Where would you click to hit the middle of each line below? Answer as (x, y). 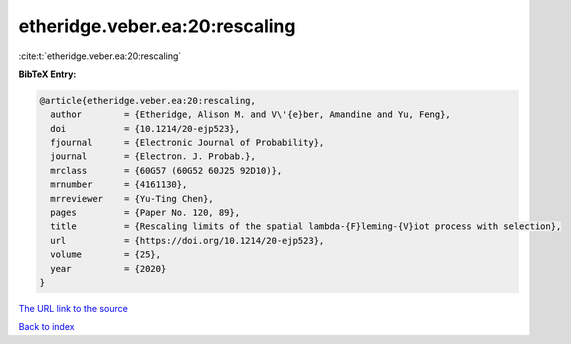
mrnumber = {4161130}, (119, 184)
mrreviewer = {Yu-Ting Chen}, (132, 198)
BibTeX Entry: (47, 74)
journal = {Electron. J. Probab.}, (153, 156)
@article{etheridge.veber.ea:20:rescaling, (148, 100)
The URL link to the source (73, 308)
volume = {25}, (106, 254)
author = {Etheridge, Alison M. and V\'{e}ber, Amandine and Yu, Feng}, (251, 114)
